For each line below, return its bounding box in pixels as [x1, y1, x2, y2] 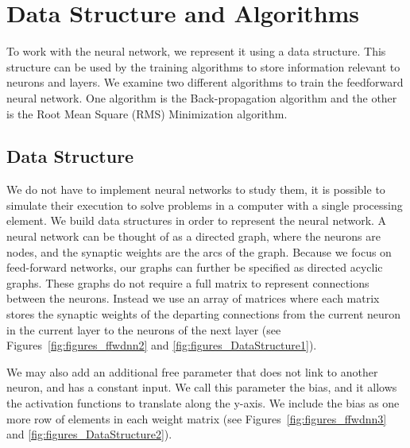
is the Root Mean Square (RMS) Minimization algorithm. [6, 105, 288, 122]
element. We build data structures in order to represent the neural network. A [6, 212, 387, 229]
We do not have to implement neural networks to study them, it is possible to [6, 181, 385, 198]
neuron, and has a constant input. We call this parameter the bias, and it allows [6, 379, 397, 396]
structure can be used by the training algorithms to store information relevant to [6, 58, 400, 75]
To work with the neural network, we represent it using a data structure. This [6, 43, 386, 60]
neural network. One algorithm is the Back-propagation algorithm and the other [6, 89, 397, 106]
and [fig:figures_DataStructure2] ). [6, 426, 172, 442]
